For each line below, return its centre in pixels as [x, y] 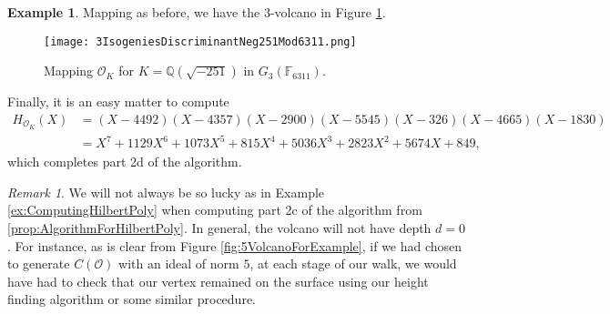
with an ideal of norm [179, 263]
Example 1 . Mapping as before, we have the [134, 12]
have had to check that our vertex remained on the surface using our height [218, 281]
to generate [39, 263]
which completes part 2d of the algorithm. [125, 162]
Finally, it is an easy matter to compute [118, 101]
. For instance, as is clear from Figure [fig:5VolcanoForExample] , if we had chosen [235, 245]
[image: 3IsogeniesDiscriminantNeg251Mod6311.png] [200, 41]
